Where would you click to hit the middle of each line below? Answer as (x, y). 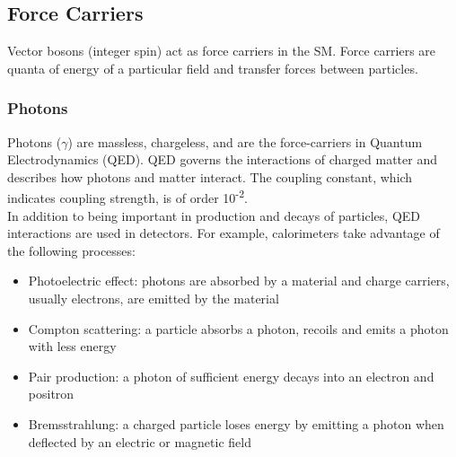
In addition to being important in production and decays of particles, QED (214, 215)
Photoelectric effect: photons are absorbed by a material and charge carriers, (239, 281)
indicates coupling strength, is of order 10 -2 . (127, 197)
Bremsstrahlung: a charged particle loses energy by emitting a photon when (236, 423)
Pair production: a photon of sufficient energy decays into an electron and (231, 376)
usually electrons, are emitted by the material (153, 299)
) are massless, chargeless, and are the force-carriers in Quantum (245, 141)
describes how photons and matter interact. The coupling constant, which (210, 176)
